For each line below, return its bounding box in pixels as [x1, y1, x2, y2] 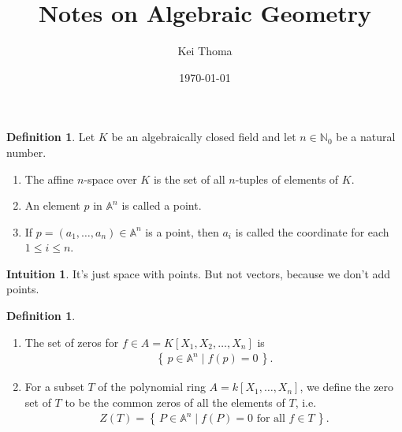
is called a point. [121, 197, 202, 214]
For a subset [24, 378, 84, 395]
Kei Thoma [177, 43, 233, 59]
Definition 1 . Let [6, 128, 95, 145]
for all [256, 413, 285, 425]
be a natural [336, 128, 396, 145]
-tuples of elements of [235, 170, 339, 187]
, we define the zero [300, 378, 394, 395]
